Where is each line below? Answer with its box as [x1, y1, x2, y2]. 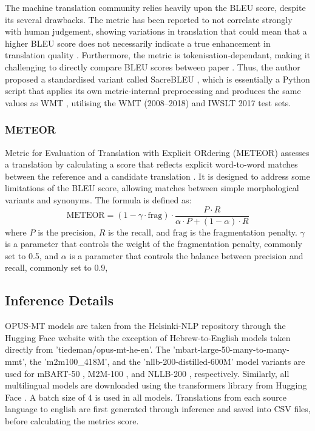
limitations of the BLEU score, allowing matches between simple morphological [5, 182, 299, 194]
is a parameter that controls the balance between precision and [69, 249, 303, 262]
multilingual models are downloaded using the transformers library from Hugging [5, 379, 307, 392]
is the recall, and [107, 225, 170, 238]
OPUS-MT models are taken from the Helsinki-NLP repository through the [5, 319, 286, 332]
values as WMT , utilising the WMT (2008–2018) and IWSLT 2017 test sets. [5, 96, 291, 109]
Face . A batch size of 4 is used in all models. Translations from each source [5, 390, 286, 403]
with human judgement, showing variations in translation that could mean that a [5, 25, 307, 38]
